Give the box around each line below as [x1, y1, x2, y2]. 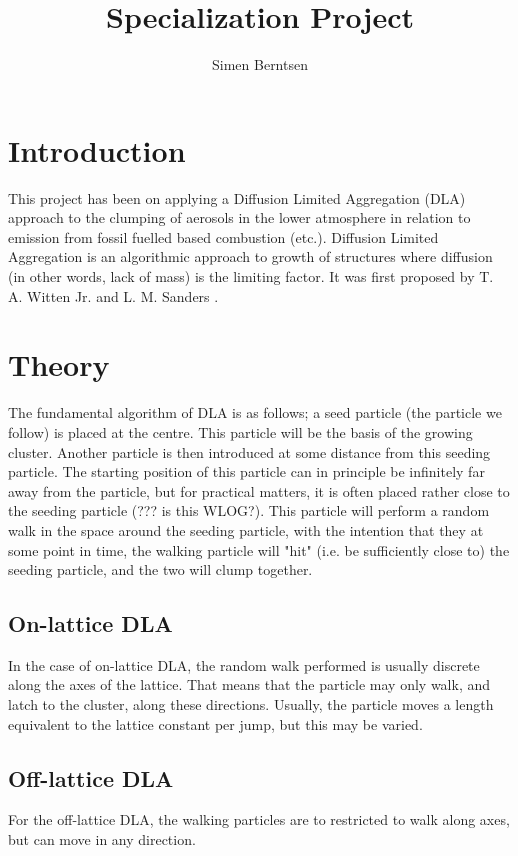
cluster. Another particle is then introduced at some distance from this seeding [8, 441, 491, 462]
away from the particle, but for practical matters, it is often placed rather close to [8, 480, 510, 501]
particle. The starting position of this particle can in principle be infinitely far [8, 461, 485, 482]
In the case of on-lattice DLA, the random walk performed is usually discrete [8, 654, 480, 675]
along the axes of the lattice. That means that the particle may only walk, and [8, 674, 491, 695]
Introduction [8, 129, 186, 170]
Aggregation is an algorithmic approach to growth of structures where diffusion [8, 246, 493, 267]
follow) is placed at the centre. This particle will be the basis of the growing [8, 421, 473, 442]
